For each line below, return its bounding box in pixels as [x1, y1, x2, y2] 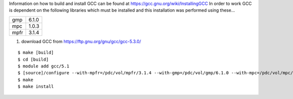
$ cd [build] [18, 56, 49, 62]
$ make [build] [18, 50, 54, 55]
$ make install [18, 84, 54, 89]
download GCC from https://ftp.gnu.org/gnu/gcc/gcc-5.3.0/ [21, 38, 141, 44]
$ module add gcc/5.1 [18, 63, 69, 69]
